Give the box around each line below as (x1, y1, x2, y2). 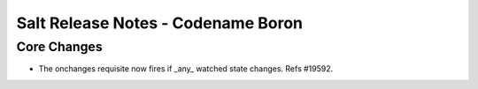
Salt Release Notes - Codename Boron (16, 13, 303, 33)
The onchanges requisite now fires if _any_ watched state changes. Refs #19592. (38, 63, 334, 74)
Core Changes (16, 39, 103, 55)
